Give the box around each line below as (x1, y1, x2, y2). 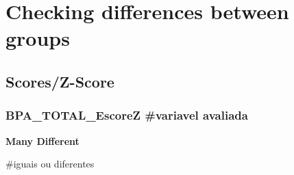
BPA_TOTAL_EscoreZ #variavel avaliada (5, 107, 248, 124)
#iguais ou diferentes (5, 157, 95, 171)
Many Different (5, 133, 79, 148)
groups (5, 24, 70, 52)
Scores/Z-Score (5, 70, 114, 92)
